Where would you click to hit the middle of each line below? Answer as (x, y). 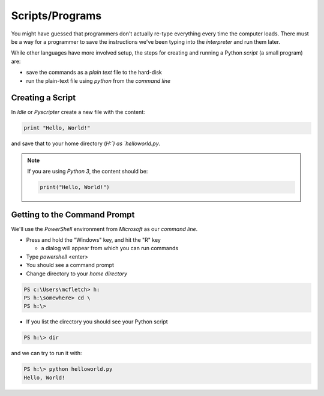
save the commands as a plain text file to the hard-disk (94, 73)
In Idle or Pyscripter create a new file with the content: (78, 112)
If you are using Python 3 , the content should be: (88, 172)
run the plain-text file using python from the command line (98, 80)
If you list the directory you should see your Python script (97, 322)
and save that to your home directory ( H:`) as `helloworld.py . (86, 143)
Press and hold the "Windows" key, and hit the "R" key (94, 240)
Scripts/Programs (56, 16)
